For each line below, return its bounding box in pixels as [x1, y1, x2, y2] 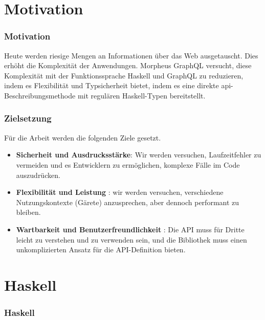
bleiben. [16, 207, 41, 217]
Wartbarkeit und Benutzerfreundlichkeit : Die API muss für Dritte [16, 224, 245, 234]
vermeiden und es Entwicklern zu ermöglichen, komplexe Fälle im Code [16, 159, 240, 170]
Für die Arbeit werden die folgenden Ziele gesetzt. [4, 132, 161, 143]
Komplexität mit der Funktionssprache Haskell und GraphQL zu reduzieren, [4, 70, 244, 81]
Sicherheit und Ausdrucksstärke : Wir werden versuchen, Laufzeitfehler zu [16, 149, 261, 160]
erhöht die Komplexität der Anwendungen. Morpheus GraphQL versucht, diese [4, 60, 252, 71]
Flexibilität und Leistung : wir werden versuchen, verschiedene [16, 187, 224, 197]
